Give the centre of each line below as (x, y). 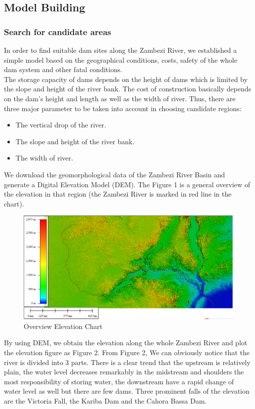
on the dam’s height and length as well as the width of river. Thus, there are (120, 98)
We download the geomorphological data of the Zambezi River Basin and (115, 174)
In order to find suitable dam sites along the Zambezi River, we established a (120, 50)
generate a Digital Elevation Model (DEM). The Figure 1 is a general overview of (127, 184)
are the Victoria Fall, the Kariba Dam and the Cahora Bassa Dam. (105, 400)
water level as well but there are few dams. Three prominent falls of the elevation (127, 391)
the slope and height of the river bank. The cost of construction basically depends (128, 89)
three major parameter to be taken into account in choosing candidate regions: (123, 108)
